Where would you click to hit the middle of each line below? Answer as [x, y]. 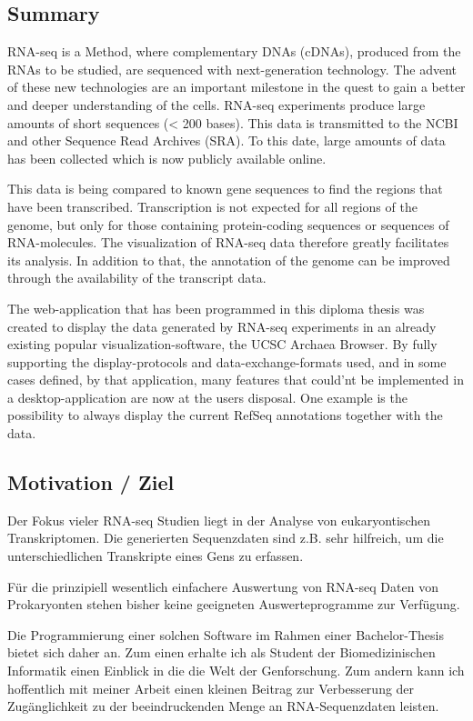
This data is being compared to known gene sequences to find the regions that [225, 189]
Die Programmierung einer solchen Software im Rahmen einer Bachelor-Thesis [226, 634]
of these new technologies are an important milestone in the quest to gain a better [236, 87]
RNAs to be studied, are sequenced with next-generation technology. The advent [232, 69]
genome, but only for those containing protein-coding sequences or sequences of [228, 224]
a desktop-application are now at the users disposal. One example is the [207, 397]
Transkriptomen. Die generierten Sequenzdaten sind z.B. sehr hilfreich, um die [226, 538]
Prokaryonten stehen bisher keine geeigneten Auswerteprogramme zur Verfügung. [234, 604]
